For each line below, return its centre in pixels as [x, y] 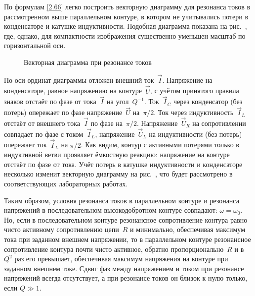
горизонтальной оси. [35, 45]
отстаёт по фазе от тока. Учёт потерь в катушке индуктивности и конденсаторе [123, 164]
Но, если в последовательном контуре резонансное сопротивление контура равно [126, 219]
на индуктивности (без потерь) [195, 134]
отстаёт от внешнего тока [42, 123]
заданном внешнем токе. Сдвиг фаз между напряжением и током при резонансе [124, 268]
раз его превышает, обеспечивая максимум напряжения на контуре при [121, 259]
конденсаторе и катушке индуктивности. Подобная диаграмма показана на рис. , [126, 26]
